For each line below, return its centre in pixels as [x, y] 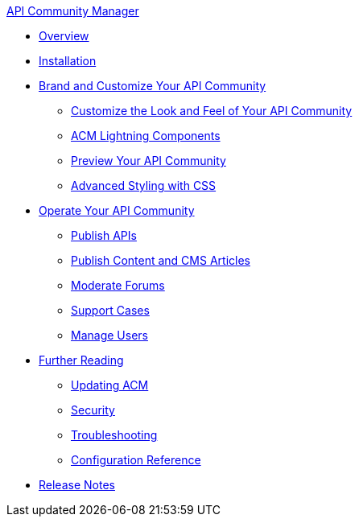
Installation [68, 61]
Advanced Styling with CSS [144, 185]
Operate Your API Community [117, 210]
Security [93, 410]
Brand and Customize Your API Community [153, 86]
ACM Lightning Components [146, 136]
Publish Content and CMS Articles [161, 260]
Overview [64, 36]
